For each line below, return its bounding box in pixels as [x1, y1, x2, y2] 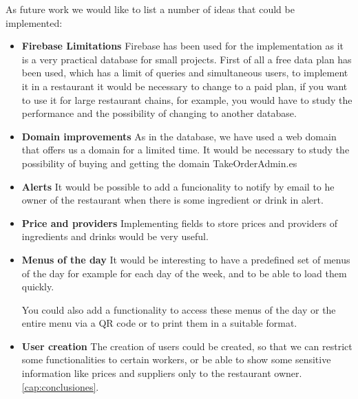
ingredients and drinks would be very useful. [21, 229, 209, 244]
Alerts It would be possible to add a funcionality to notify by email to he [21, 179, 335, 193]
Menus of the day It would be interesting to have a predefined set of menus [21, 252, 350, 266]
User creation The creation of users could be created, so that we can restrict [21, 338, 352, 353]
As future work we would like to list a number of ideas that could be [6, 2, 295, 16]
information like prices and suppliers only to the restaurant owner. [21, 366, 302, 380]
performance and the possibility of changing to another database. [21, 106, 297, 120]
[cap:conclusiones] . [21, 379, 99, 393]
